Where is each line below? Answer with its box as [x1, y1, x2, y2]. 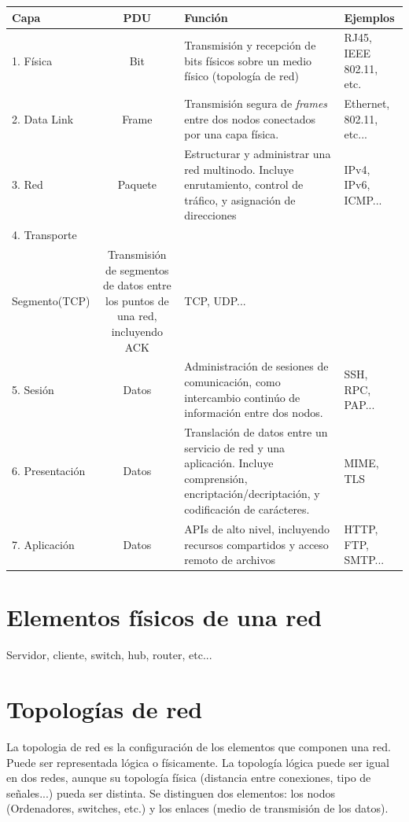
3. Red [12, 176, 43, 193]
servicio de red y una [184, 439, 286, 455]
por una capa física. [184, 126, 279, 142]
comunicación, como [184, 374, 281, 390]
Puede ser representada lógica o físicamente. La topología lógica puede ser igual [6, 754, 389, 770]
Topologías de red [6, 693, 203, 725]
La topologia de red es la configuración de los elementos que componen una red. [6, 739, 391, 755]
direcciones [184, 207, 237, 223]
